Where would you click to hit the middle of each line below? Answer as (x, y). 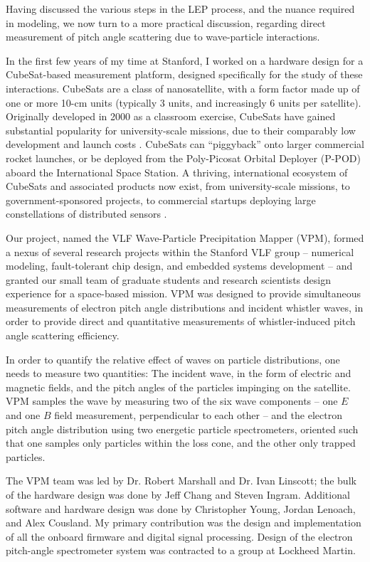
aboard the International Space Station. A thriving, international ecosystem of (177, 172)
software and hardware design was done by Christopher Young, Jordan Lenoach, (181, 508)
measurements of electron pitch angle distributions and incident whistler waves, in (185, 307)
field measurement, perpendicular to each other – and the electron (198, 415)
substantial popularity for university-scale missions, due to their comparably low (181, 130)
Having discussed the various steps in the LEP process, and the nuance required (180, 9)
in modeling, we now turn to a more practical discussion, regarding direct (166, 22)
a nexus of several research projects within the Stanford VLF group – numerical (180, 251)
